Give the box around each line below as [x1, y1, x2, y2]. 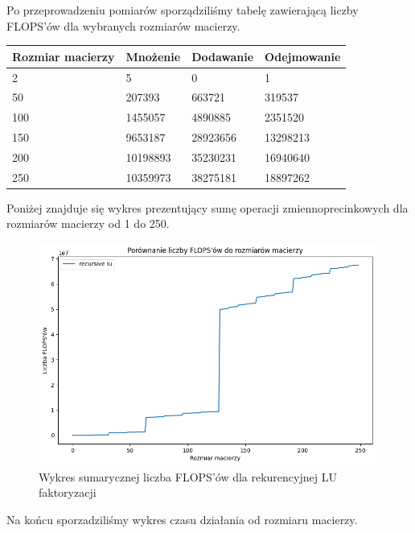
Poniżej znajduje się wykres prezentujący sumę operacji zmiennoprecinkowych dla [6, 199, 409, 216]
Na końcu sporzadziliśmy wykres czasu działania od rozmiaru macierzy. [6, 510, 358, 527]
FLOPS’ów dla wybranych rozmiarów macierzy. [6, 17, 240, 34]
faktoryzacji [39, 484, 97, 501]
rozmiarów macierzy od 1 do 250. [6, 215, 170, 232]
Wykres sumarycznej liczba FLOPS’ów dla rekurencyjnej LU [39, 468, 337, 485]
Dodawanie [191, 48, 254, 64]
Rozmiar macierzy [12, 48, 115, 64]
